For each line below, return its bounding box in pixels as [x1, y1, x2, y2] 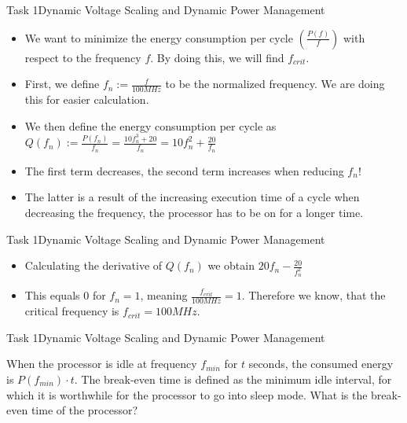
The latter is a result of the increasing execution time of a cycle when [24, 189, 360, 205]
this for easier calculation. [24, 91, 149, 108]
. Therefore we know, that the [241, 287, 386, 303]
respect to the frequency [24, 49, 141, 65]
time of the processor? [31, 402, 138, 418]
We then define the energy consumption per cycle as [24, 117, 277, 134]
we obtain [207, 257, 255, 274]
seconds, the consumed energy [248, 355, 394, 372]
